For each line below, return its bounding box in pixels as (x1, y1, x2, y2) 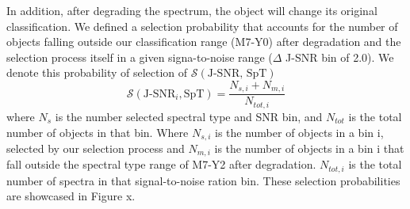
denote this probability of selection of (6, 64, 188, 81)
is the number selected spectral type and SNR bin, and (55, 108, 323, 124)
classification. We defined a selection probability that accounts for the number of (6, 17, 398, 34)
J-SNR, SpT (207, 68, 267, 80)
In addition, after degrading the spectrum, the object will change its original (6, 2, 377, 18)
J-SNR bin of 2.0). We (285, 48, 394, 65)
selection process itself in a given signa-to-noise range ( (6, 48, 273, 65)
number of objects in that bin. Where (6, 123, 189, 140)
